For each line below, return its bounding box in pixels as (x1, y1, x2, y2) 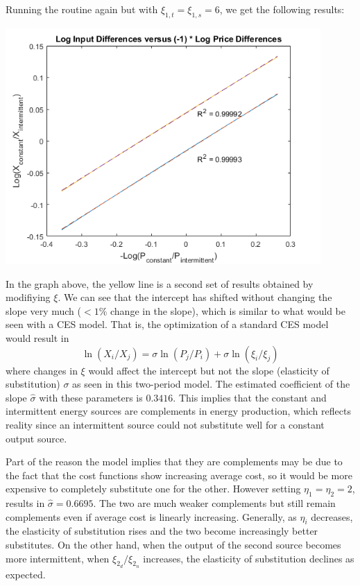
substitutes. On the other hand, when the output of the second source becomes (6, 537, 341, 552)
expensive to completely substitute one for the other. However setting (6, 481, 301, 496)
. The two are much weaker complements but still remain (93, 496, 336, 510)
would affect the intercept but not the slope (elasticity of (88, 363, 329, 377)
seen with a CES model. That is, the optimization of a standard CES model (6, 317, 329, 331)
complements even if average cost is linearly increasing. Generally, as (6, 509, 297, 524)
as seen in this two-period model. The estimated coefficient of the (72, 377, 350, 391)
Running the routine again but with (6, 2, 158, 16)
